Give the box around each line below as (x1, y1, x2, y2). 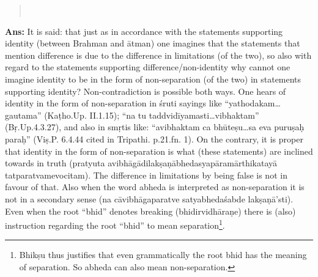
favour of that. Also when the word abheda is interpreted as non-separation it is (5, 180, 305, 193)
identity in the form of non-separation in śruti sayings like (5, 97, 222, 109)
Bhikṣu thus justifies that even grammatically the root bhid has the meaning (19, 248, 307, 261)
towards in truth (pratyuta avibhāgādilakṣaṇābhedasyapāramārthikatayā (5, 157, 278, 169)
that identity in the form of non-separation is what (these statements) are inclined (5, 144, 313, 157)
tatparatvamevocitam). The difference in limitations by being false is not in (5, 168, 287, 181)
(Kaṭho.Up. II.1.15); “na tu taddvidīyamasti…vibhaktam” (44, 108, 259, 121)
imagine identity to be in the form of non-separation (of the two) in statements (5, 72, 301, 85)
